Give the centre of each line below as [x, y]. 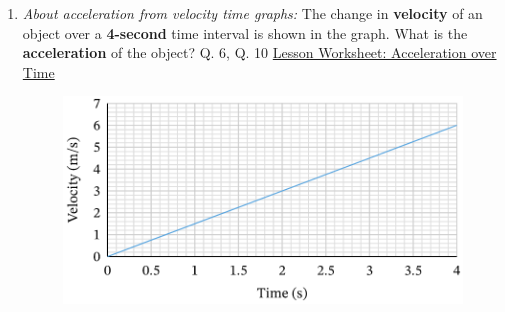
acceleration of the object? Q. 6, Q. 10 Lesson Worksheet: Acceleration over [259, 52]
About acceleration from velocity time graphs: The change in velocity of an [252, 13]
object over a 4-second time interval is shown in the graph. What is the [245, 32]
